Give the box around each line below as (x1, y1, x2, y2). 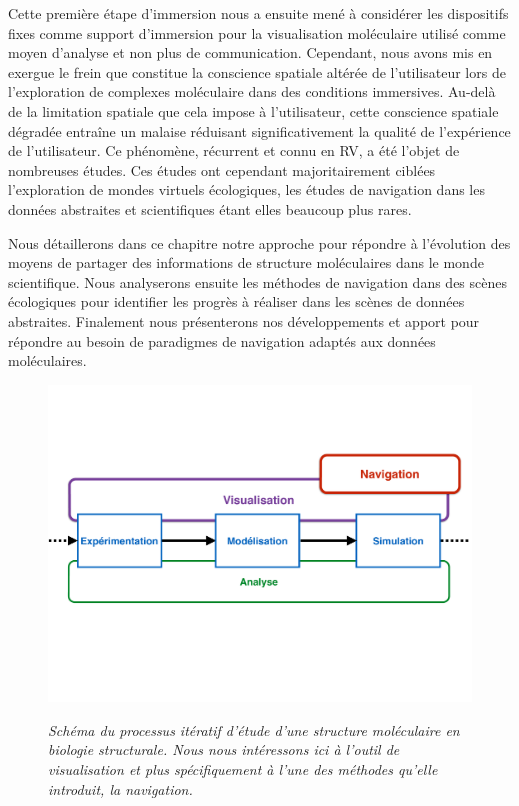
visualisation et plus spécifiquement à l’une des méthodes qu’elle (48, 759, 438, 780)
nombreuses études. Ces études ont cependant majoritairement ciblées (8, 159, 436, 180)
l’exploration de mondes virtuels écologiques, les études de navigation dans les (8, 179, 485, 200)
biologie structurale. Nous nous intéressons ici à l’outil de (48, 739, 400, 760)
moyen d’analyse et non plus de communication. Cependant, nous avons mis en (8, 42, 493, 63)
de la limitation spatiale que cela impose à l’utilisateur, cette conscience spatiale (8, 100, 499, 121)
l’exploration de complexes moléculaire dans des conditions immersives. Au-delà (8, 81, 496, 102)
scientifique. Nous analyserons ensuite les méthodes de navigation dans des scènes (8, 271, 507, 292)
